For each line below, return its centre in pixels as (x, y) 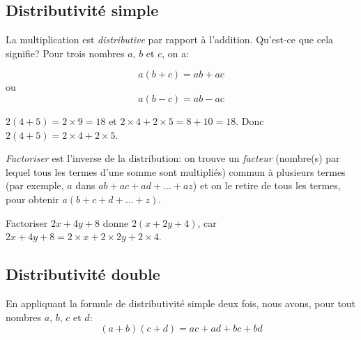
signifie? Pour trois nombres (65, 53)
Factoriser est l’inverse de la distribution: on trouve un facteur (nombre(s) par (173, 158)
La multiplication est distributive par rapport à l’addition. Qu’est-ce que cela (170, 39)
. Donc (250, 120)
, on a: (176, 53)
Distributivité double (83, 274)
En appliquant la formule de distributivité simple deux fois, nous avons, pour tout (181, 303)
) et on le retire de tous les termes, (267, 185)
